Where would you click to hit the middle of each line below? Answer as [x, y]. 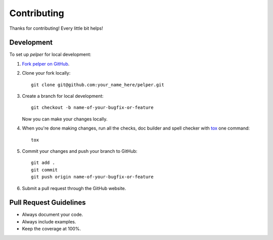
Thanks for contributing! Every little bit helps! [56, 28]
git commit [44, 170]
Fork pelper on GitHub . [46, 64]
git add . [43, 163]
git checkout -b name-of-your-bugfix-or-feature [92, 108]
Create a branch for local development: [63, 96]
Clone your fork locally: [46, 73]
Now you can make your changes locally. [65, 119]
